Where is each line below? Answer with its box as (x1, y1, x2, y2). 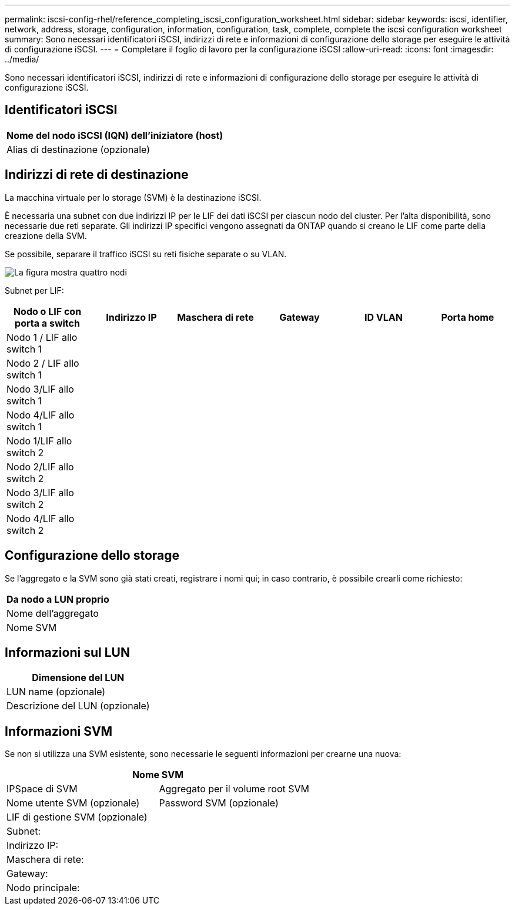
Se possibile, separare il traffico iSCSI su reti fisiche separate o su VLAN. (5, 248, 287, 259)
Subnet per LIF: (5, 285, 64, 295)
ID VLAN (364, 311, 403, 323)
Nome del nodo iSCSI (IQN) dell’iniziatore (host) (6, 129, 223, 141)
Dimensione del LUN (32, 672, 125, 684)
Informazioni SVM (5, 723, 113, 739)
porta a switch (15, 317, 80, 329)
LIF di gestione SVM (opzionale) (6, 811, 148, 823)
